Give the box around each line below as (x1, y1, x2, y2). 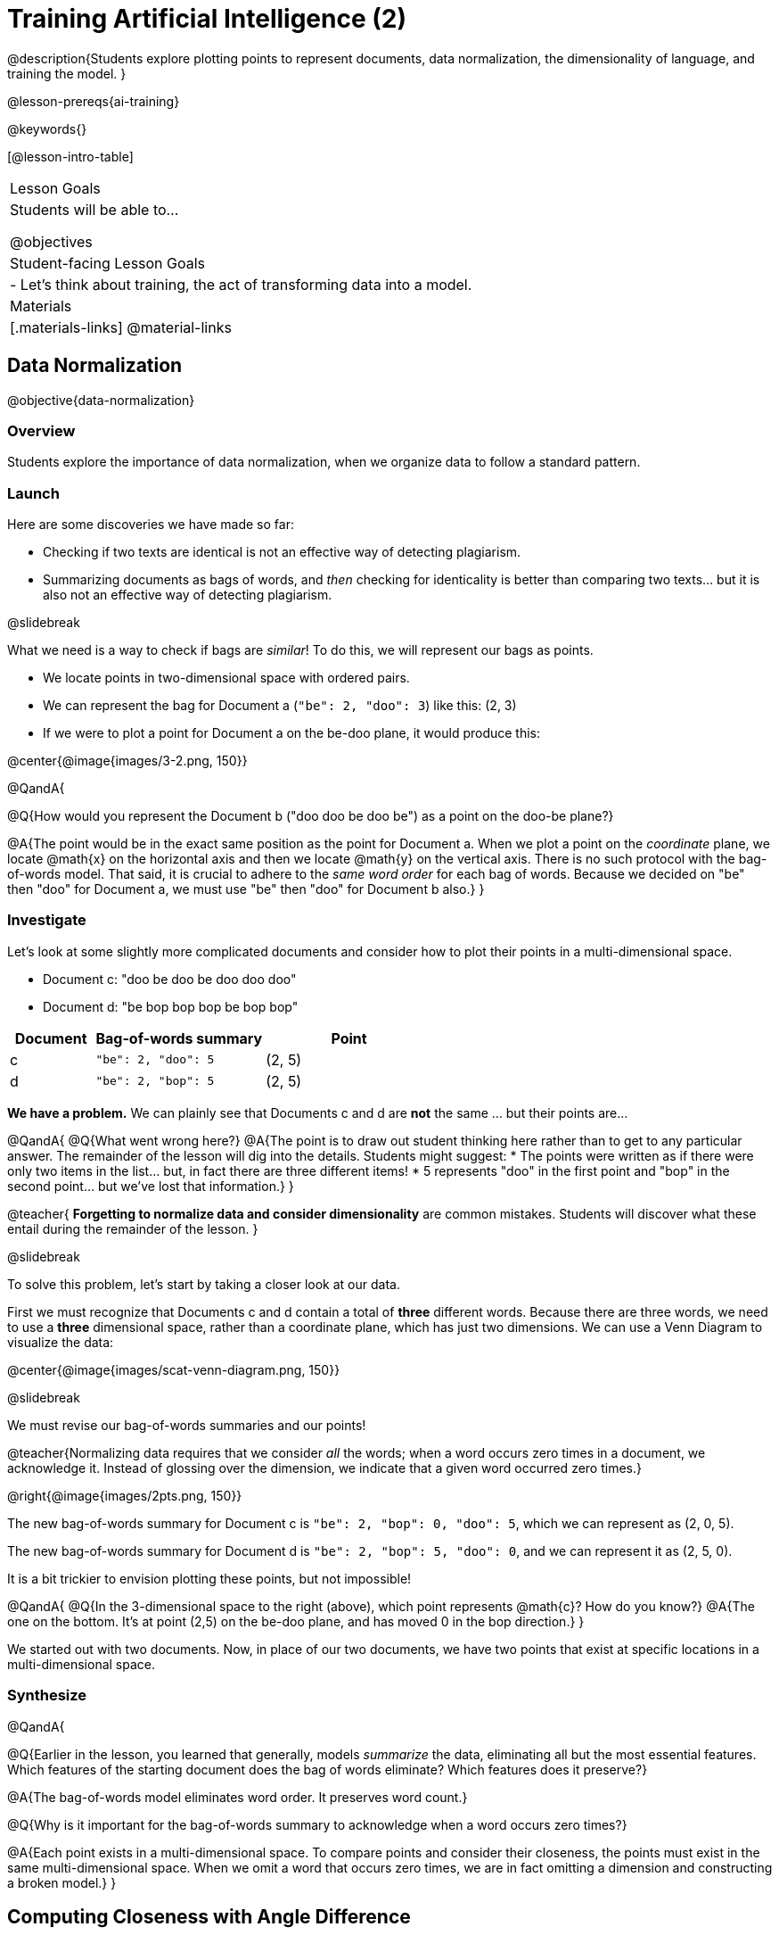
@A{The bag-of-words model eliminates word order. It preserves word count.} (7, 1789, 468, 1805)
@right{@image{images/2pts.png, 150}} (7, 1487, 242, 1503)
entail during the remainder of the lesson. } (7, 1220, 258, 1236)
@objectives (10, 232, 93, 251)
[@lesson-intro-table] (7, 148, 134, 164)
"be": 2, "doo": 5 (95, 1053, 215, 1067)
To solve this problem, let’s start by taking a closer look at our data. (7, 1276, 400, 1292)
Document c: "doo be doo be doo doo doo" (43, 971, 297, 987)
